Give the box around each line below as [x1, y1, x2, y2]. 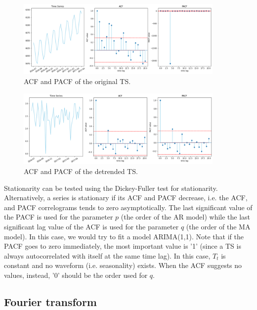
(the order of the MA [186, 221, 251, 231]
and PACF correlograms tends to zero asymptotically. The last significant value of [4, 202, 253, 212]
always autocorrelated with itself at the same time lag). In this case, [4, 250, 211, 261]
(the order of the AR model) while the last [121, 212, 251, 222]
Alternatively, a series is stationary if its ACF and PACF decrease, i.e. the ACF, [4, 192, 248, 203]
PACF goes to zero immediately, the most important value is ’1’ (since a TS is [4, 241, 241, 251]
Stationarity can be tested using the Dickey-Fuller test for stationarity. [4, 182, 218, 193]
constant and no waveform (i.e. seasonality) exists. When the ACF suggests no [4, 260, 242, 270]
